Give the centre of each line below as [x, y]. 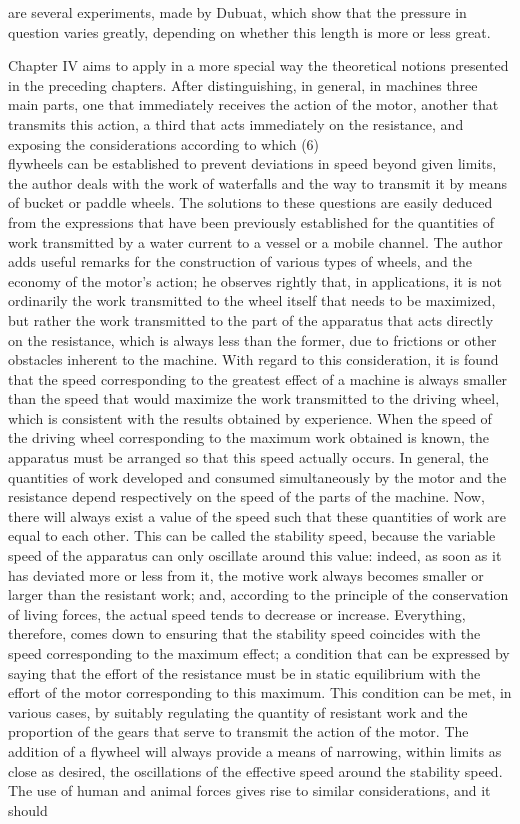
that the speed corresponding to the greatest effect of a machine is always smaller [258, 378]
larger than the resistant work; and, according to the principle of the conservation [258, 594]
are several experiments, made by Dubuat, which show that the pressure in [237, 12]
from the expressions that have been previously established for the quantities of [251, 221]
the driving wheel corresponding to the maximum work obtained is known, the [248, 437]
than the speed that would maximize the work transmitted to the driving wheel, [254, 398]
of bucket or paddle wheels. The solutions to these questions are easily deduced [250, 202]
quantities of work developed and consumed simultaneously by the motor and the [257, 476]
